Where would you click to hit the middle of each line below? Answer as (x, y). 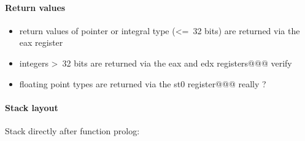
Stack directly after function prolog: (72, 130)
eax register (41, 42)
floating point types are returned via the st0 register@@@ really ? (143, 83)
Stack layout (32, 107)
